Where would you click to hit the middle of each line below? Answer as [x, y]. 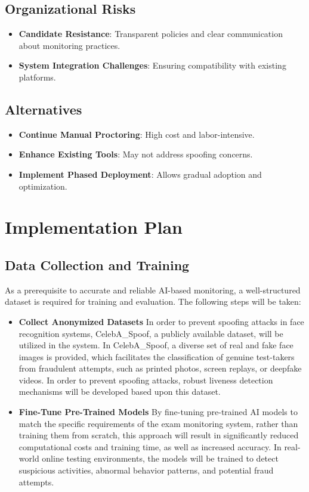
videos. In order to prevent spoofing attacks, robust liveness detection [146, 380]
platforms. [37, 77]
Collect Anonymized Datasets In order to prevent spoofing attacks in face [161, 321]
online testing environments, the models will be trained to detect [160, 458]
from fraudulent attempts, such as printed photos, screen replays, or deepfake [160, 368]
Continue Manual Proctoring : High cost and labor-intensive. [137, 134]
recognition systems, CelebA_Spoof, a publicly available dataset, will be [151, 333]
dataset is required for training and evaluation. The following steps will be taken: [153, 301]
